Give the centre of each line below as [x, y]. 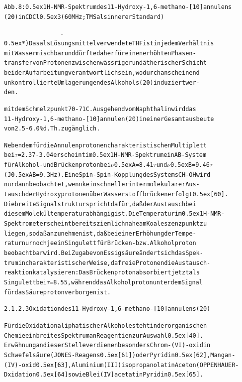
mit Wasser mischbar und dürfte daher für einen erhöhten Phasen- [100, 53]
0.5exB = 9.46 [190, 165]
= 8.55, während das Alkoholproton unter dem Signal [126, 282]
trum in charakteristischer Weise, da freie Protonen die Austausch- [107, 263]
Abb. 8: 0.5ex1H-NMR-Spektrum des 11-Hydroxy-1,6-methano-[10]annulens [118, 7]
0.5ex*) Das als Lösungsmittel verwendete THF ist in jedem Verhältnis [109, 43]
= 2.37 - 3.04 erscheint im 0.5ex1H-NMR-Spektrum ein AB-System [112, 155]
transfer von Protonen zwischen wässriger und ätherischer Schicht [106, 63]
